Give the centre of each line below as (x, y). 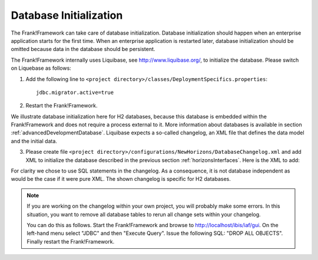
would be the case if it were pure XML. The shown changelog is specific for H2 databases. (121, 179)
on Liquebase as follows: (41, 68)
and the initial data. (34, 141)
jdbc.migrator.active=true (75, 92)
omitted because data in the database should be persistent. (83, 49)
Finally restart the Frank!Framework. (71, 241)
